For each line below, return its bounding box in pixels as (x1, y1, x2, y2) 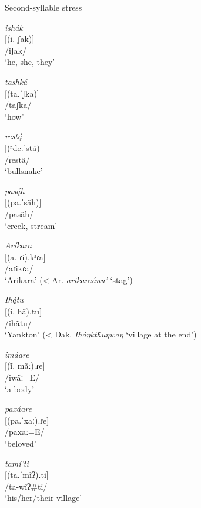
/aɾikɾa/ (5, 262, 33, 274)
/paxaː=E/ (5, 425, 45, 438)
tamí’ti (5, 457, 29, 469)
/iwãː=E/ (5, 371, 39, 384)
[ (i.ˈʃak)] (5, 32, 35, 45)
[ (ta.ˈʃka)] (5, 87, 39, 99)
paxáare (5, 402, 32, 415)
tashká (5, 75, 28, 87)
